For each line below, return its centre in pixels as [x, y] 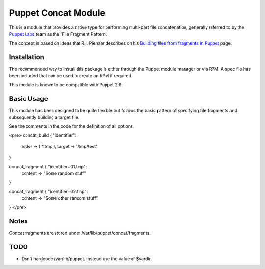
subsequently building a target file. [44, 117]
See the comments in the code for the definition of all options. [72, 126]
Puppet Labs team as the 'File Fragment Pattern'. [58, 34]
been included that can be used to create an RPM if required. [71, 75]
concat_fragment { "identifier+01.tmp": [48, 167]
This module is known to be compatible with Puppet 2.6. [66, 85]
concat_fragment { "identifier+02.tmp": [49, 192]
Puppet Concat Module [57, 13]
